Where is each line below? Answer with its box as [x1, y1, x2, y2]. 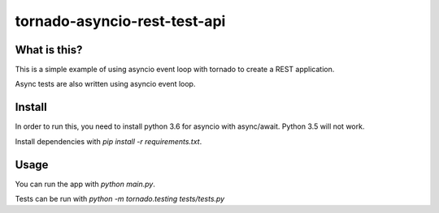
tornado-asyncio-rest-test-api [15, 12, 226, 30]
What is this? [15, 43, 83, 57]
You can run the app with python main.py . [15, 179, 156, 189]
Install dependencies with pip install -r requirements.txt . [15, 136, 202, 146]
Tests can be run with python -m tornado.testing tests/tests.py [15, 194, 225, 204]
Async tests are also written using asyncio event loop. [15, 79, 196, 89]
